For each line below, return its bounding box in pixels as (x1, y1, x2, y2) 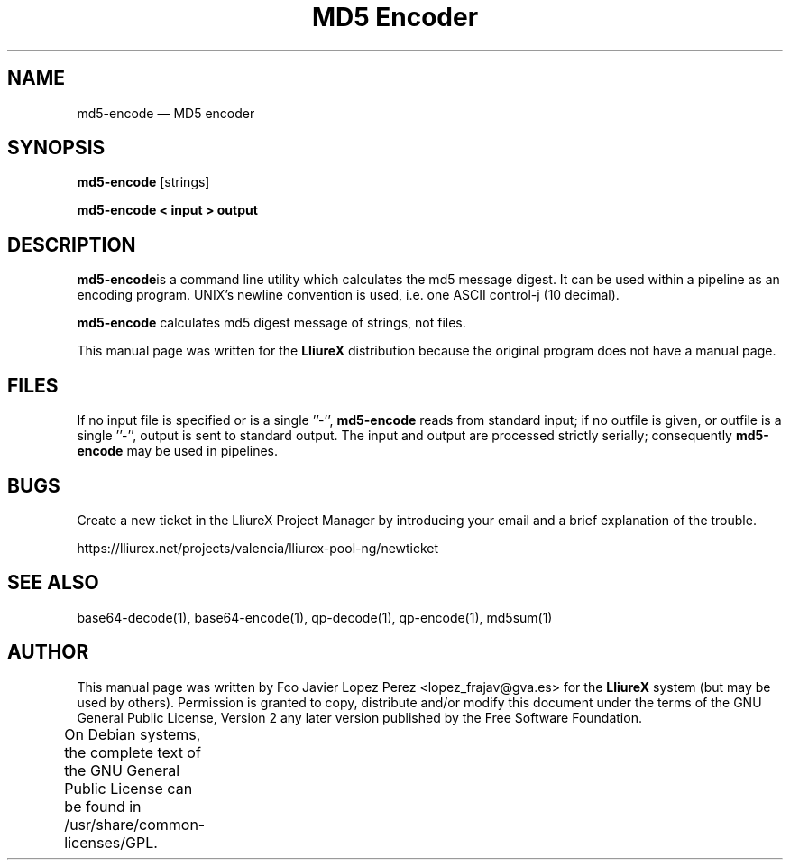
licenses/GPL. (64, 833, 158, 852)
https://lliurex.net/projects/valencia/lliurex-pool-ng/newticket (77, 540, 439, 556)
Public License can (64, 779, 193, 798)
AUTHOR (7, 641, 89, 664)
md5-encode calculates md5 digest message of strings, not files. (77, 315, 466, 331)
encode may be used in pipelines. (77, 443, 279, 459)
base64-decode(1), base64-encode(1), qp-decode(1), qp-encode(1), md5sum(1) (77, 609, 553, 625)
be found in (64, 797, 142, 816)
